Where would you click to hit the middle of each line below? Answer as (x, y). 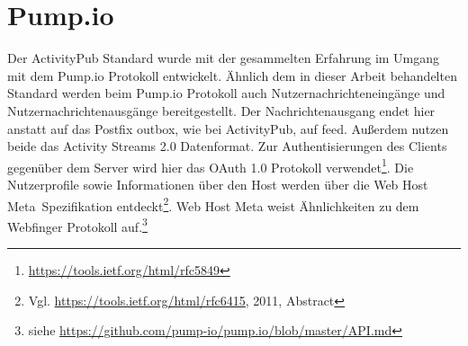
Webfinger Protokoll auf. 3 (77, 225)
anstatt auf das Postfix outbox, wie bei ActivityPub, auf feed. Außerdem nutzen (228, 128)
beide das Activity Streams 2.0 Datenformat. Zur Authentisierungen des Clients (227, 146)
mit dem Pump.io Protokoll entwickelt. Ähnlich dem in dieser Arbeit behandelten (232, 75)
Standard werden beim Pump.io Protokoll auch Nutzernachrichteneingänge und (226, 93)
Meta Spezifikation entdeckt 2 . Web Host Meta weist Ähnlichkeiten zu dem (213, 204)
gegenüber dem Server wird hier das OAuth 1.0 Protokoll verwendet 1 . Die (211, 165)
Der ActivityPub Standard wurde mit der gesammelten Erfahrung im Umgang (224, 58)
